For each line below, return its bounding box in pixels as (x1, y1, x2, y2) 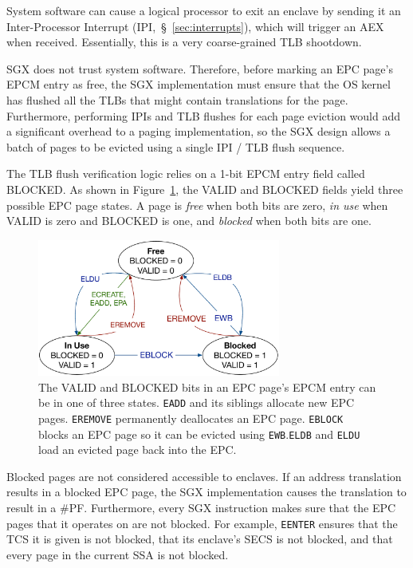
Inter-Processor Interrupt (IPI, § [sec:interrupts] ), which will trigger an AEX (6, 18, 384, 34)
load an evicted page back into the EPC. (38, 441, 237, 458)
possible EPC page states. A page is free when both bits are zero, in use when (6, 196, 388, 213)
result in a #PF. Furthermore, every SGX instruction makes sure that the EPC (6, 499, 396, 516)
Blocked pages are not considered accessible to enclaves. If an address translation (6, 467, 402, 484)
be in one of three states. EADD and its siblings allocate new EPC (38, 394, 355, 411)
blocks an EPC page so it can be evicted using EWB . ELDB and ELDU (38, 425, 360, 442)
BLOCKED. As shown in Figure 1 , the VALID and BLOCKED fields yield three (6, 180, 403, 197)
